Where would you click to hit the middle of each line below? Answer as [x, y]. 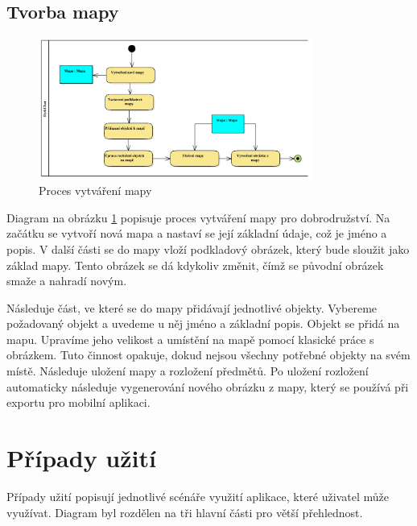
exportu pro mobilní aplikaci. [78, 402]
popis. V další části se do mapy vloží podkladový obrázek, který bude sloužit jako [208, 249]
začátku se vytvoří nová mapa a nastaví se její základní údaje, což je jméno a [197, 233]
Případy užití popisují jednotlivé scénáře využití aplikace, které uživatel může [198, 496]
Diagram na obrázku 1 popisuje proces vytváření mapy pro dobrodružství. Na [198, 217]
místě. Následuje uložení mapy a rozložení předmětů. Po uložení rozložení [188, 371]
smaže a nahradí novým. [67, 281]
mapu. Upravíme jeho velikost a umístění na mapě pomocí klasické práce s [190, 339]
